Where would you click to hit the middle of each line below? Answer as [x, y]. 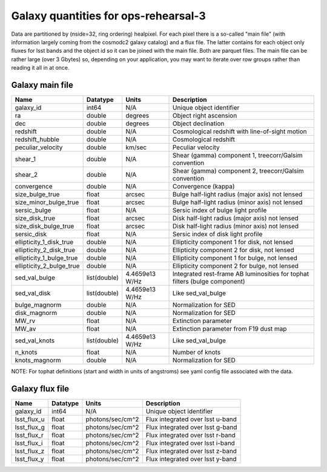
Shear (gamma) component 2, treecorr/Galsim [238, 171]
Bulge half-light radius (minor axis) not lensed [237, 202]
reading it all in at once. [40, 68]
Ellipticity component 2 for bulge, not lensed [236, 266]
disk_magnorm [36, 313]
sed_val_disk [33, 293]
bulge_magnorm [38, 305]
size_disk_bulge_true [45, 226]
